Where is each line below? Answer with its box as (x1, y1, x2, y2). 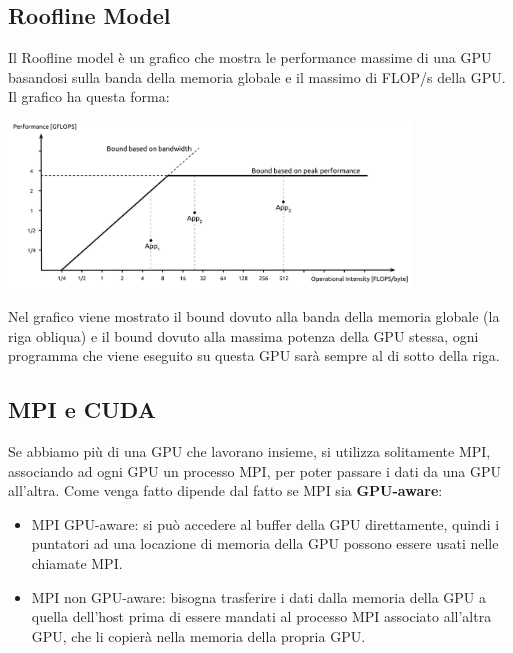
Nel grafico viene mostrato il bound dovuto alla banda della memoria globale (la (8, 306, 500, 327)
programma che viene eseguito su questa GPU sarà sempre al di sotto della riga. (8, 345, 500, 366)
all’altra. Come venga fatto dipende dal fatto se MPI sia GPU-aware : (8, 480, 443, 501)
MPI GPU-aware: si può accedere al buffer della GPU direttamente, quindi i (31, 513, 500, 534)
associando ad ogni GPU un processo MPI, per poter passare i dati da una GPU (8, 460, 501, 481)
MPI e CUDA (8, 394, 156, 425)
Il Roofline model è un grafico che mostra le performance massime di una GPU (8, 47, 492, 68)
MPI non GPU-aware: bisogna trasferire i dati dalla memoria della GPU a (31, 586, 486, 607)
